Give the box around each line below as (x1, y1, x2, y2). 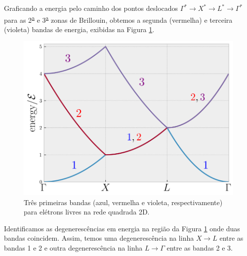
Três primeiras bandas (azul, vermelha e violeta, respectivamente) (24, 197, 223, 207)
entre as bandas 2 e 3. (166, 242, 233, 253)
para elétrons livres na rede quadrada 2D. (24, 207, 150, 217)
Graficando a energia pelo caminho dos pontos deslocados (4, 3, 178, 13)
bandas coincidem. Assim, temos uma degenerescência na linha (4, 233, 194, 243)
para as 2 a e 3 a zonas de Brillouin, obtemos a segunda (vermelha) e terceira (4, 13, 233, 25)
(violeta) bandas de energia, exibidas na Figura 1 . (4, 24, 155, 34)
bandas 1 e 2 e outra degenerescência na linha (4, 242, 143, 253)
